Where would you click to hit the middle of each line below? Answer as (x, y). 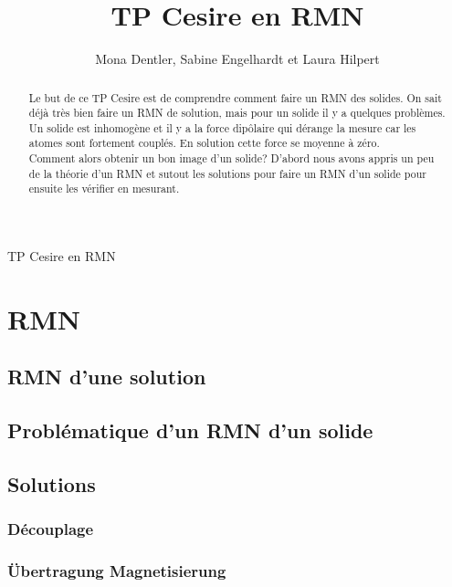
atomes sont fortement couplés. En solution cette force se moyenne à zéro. (204, 143)
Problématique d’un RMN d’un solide (190, 430)
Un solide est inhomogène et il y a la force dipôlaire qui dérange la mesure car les (222, 127)
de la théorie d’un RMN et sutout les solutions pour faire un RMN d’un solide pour (227, 173)
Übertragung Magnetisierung (117, 571)
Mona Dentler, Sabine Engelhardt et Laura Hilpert (237, 59)
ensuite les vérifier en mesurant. (104, 189)
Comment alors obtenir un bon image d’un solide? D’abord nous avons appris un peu (231, 158)
